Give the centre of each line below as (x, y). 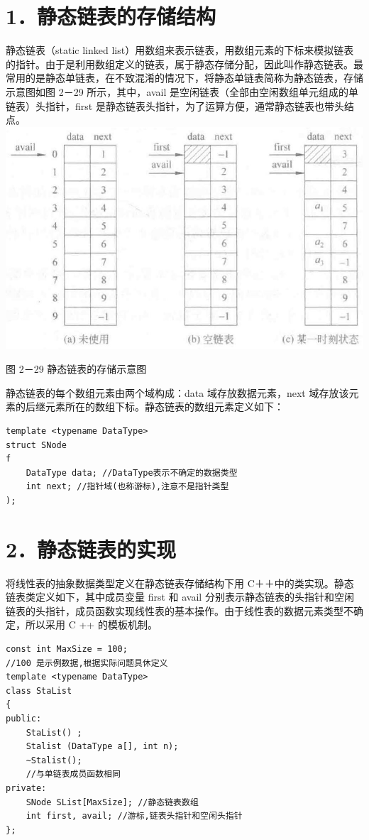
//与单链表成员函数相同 (73, 774)
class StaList (39, 691)
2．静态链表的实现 (91, 549)
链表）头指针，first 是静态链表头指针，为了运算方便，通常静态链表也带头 (175, 105)
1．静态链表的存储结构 (111, 16)
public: (24, 719)
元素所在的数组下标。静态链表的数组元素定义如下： (164, 407)
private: (26, 788)
